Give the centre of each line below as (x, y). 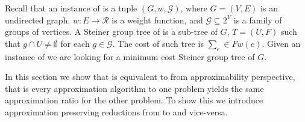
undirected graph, (38, 20)
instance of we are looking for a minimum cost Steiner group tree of (130, 56)
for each (75, 43)
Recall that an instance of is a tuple (71, 8)
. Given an (281, 43)
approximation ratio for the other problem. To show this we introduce (134, 100)
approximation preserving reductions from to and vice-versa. (116, 111)
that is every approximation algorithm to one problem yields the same (134, 88)
